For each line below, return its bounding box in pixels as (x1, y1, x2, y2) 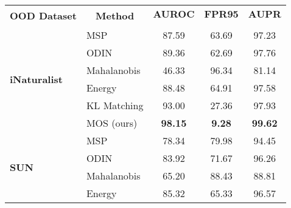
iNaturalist (10, 72, 63, 86)
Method (96, 8, 135, 22)
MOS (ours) (86, 116, 138, 130)
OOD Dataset (10, 8, 77, 22)
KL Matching (86, 98, 144, 112)
